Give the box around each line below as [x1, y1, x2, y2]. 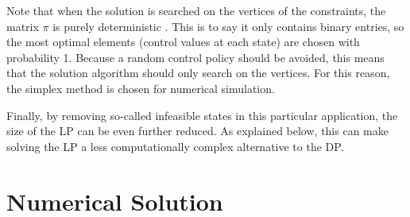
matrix [6, 17, 39, 34]
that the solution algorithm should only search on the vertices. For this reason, [6, 64, 390, 81]
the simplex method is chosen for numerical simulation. [6, 79, 275, 96]
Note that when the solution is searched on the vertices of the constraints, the [6, 2, 386, 18]
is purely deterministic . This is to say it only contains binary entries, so [52, 17, 404, 34]
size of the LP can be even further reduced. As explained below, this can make [6, 122, 389, 139]
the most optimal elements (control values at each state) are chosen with [6, 33, 360, 50]
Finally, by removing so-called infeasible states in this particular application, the [6, 107, 398, 123]
